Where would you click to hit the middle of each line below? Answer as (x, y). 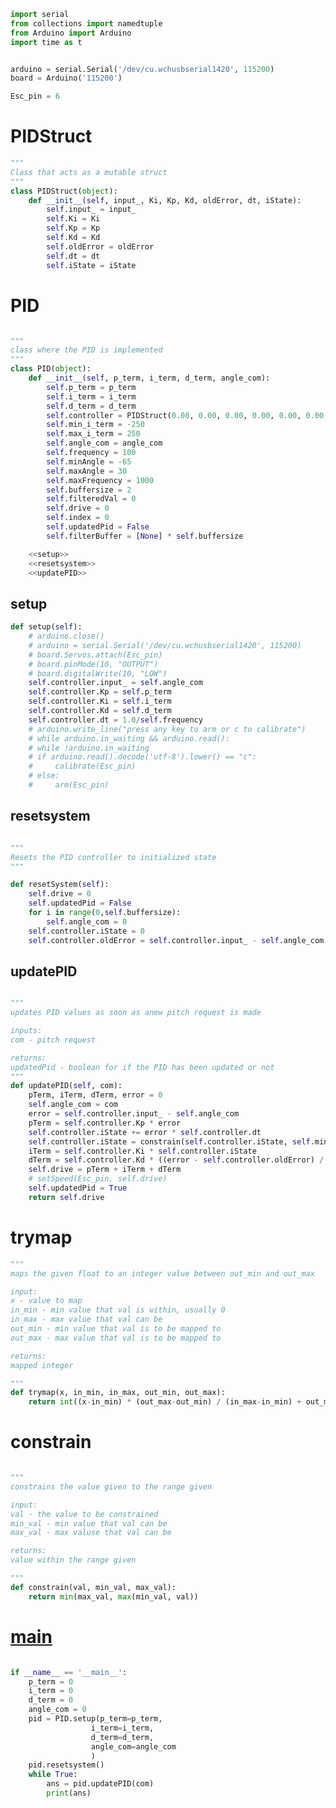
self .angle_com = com (73, 1105)
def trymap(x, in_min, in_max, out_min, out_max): (118, 1393)
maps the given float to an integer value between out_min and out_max (162, 1273)
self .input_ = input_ (91, 210)
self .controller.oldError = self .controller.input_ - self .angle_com (176, 940)
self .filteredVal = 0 (91, 499)
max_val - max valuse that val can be (91, 1533)
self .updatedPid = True (78, 1188)
